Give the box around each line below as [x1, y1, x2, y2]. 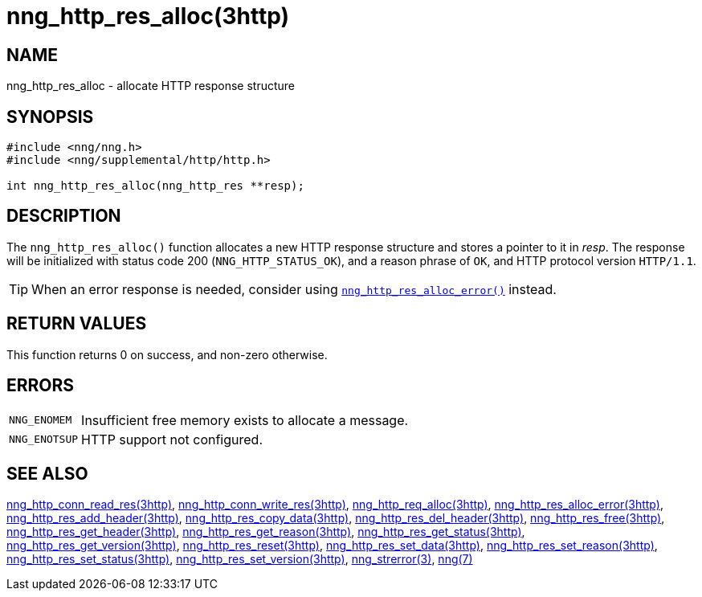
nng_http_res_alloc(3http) [6, 2, 289, 30]
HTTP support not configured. [81, 431, 263, 448]
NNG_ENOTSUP [9, 433, 79, 446]
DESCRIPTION [6, 206, 121, 227]
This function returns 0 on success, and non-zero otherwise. [6, 347, 328, 362]
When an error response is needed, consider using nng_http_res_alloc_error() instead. [31, 280, 557, 297]
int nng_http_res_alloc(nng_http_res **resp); [6, 179, 304, 193]
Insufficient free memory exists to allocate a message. [81, 411, 409, 428]
